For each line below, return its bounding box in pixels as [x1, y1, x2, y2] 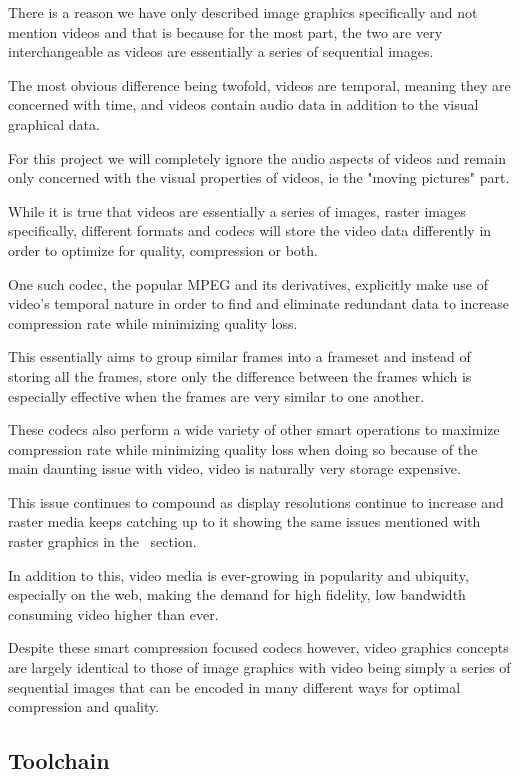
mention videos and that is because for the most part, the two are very [8, 21, 443, 42]
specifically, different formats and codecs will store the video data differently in [8, 220, 492, 241]
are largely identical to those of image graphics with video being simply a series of [8, 657, 511, 678]
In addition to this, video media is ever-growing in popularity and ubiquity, [8, 564, 469, 585]
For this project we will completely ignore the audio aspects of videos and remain [8, 147, 507, 168]
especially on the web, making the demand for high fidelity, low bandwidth [8, 584, 466, 605]
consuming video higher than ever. [8, 603, 219, 624]
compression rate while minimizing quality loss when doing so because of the [8, 438, 478, 459]
